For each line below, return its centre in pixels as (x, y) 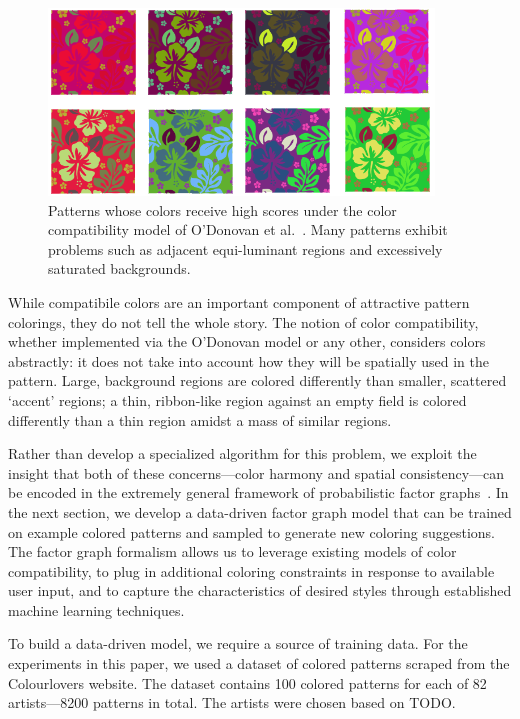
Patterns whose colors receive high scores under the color (222, 209)
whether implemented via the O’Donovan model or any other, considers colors (247, 341)
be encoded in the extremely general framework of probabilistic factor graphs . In (258, 492)
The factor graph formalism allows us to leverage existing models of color (232, 551)
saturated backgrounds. (119, 268)
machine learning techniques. (96, 609)
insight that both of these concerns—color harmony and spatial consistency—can (256, 472)
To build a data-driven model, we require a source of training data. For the (238, 643)
